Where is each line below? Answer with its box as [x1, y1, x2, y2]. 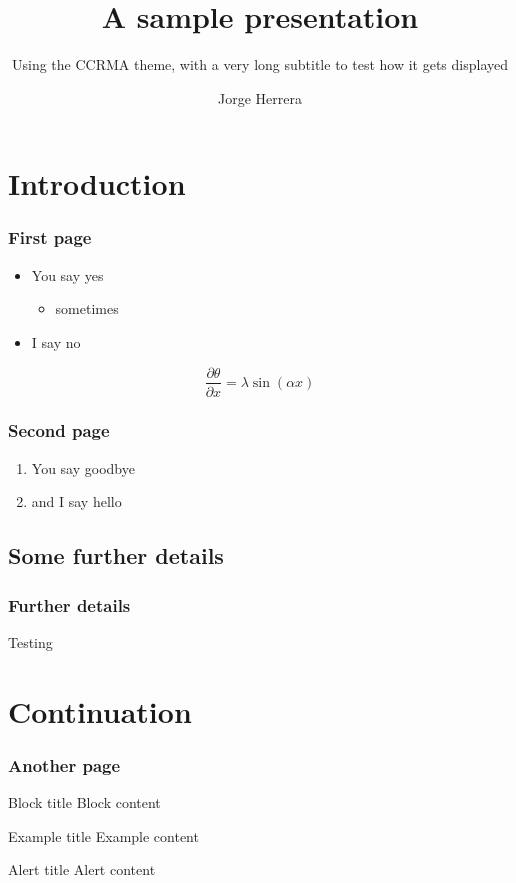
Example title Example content [8, 825, 199, 846]
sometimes [55, 298, 119, 319]
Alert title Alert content [8, 859, 156, 880]
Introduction [8, 163, 186, 204]
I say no [31, 331, 81, 352]
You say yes [31, 264, 104, 285]
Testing [8, 631, 53, 652]
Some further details [8, 540, 224, 571]
